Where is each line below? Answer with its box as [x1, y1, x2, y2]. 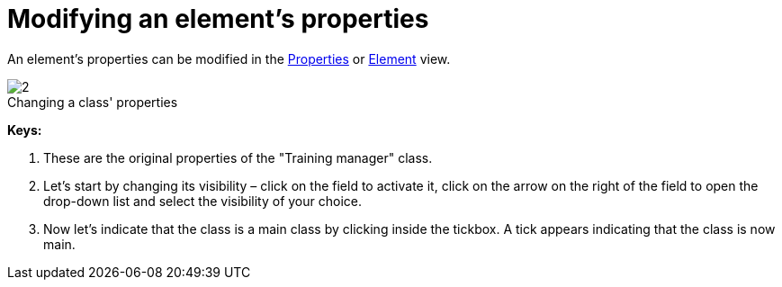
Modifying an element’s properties [7, 4, 429, 34]
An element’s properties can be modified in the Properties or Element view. [7, 50, 451, 67]
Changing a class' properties [7, 94, 178, 110]
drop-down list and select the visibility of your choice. [43, 193, 362, 209]
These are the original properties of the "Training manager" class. [43, 149, 433, 166]
